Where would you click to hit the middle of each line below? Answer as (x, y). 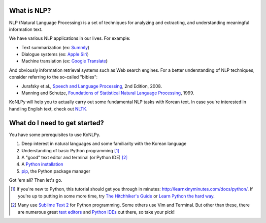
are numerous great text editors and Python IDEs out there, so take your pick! (96, 212)
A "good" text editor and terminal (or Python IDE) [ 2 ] (75, 157)
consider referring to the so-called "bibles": (53, 77)
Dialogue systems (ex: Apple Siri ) (55, 55)
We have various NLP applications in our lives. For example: (70, 38)
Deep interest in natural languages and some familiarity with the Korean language (104, 144)
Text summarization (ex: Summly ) (55, 47)
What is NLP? (30, 11)
